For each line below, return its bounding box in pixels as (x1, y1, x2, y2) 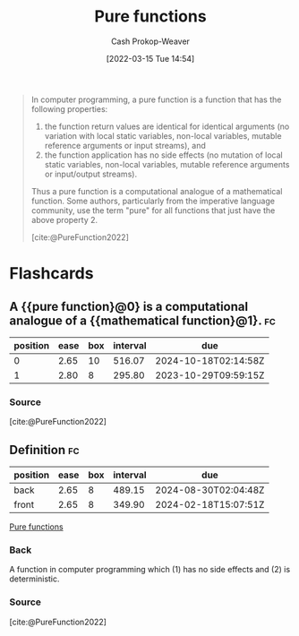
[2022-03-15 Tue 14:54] (106, 53, 195, 64)
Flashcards (9, 263, 94, 284)
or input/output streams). (44, 168, 137, 179)
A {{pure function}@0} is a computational (9, 298, 249, 314)
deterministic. (9, 573, 60, 584)
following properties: (30, 103, 108, 114)
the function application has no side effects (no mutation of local (44, 150, 284, 160)
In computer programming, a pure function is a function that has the (30, 94, 282, 105)
